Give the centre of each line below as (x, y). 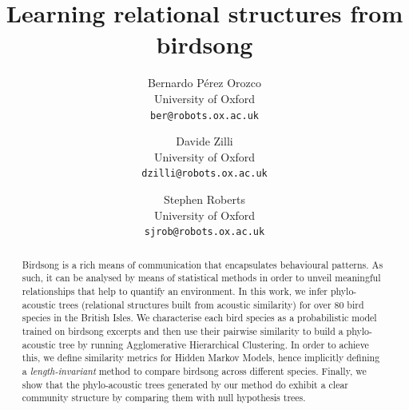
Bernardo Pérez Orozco (204, 83)
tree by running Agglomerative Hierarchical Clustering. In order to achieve (214, 344)
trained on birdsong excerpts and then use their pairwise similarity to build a (183, 330)
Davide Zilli (204, 141)
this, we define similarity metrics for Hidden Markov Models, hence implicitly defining (201, 358)
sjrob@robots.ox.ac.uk (204, 232)
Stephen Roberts (204, 199)
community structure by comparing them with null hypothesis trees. (164, 398)
